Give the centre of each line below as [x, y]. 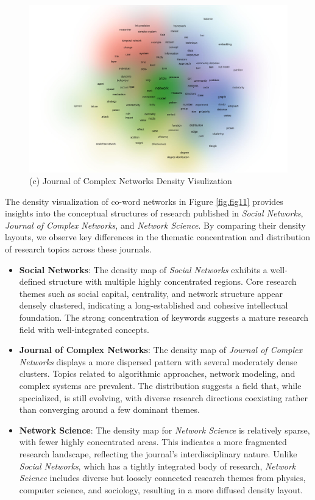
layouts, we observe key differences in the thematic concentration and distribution [157, 237]
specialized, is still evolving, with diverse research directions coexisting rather [164, 397]
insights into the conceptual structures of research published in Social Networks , [154, 213]
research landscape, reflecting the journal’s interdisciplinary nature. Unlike [158, 453]
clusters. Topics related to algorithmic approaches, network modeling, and [157, 373]
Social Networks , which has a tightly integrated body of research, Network [157, 466]
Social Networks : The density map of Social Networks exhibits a [143, 269]
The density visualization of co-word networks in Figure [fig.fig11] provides [144, 201]
